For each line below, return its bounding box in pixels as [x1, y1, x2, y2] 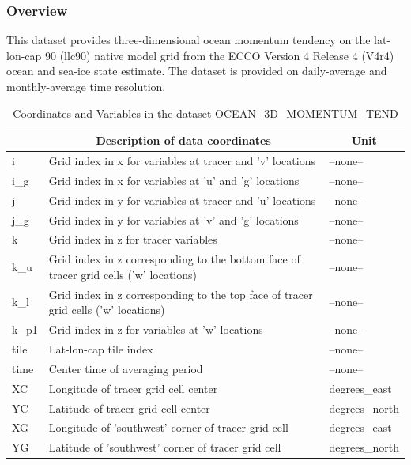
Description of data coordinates [96, 132, 271, 149]
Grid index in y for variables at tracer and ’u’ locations [48, 191, 316, 208]
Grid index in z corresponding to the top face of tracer [48, 285, 313, 302]
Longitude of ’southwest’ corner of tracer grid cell [48, 419, 288, 436]
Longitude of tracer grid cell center [48, 380, 218, 396]
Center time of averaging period [48, 360, 203, 376]
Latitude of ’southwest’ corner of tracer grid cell [48, 439, 281, 456]
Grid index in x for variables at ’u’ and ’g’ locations [48, 172, 300, 188]
